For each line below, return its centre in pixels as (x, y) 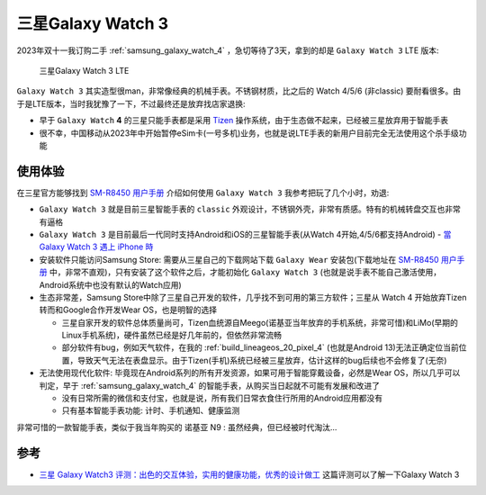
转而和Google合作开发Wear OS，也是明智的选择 (128, 310)
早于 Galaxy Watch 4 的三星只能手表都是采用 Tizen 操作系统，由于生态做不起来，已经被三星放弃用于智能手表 (244, 121)
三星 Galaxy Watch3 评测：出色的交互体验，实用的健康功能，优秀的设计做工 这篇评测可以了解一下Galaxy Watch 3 (249, 474)
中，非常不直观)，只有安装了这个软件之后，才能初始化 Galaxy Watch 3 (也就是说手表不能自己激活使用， (245, 272)
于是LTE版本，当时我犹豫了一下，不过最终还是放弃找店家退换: (131, 103)
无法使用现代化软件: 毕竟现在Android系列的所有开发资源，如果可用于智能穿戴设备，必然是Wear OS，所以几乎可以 (250, 373)
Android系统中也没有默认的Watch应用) (110, 284)
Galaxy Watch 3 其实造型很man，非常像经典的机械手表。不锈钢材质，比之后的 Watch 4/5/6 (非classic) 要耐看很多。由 (239, 91)
